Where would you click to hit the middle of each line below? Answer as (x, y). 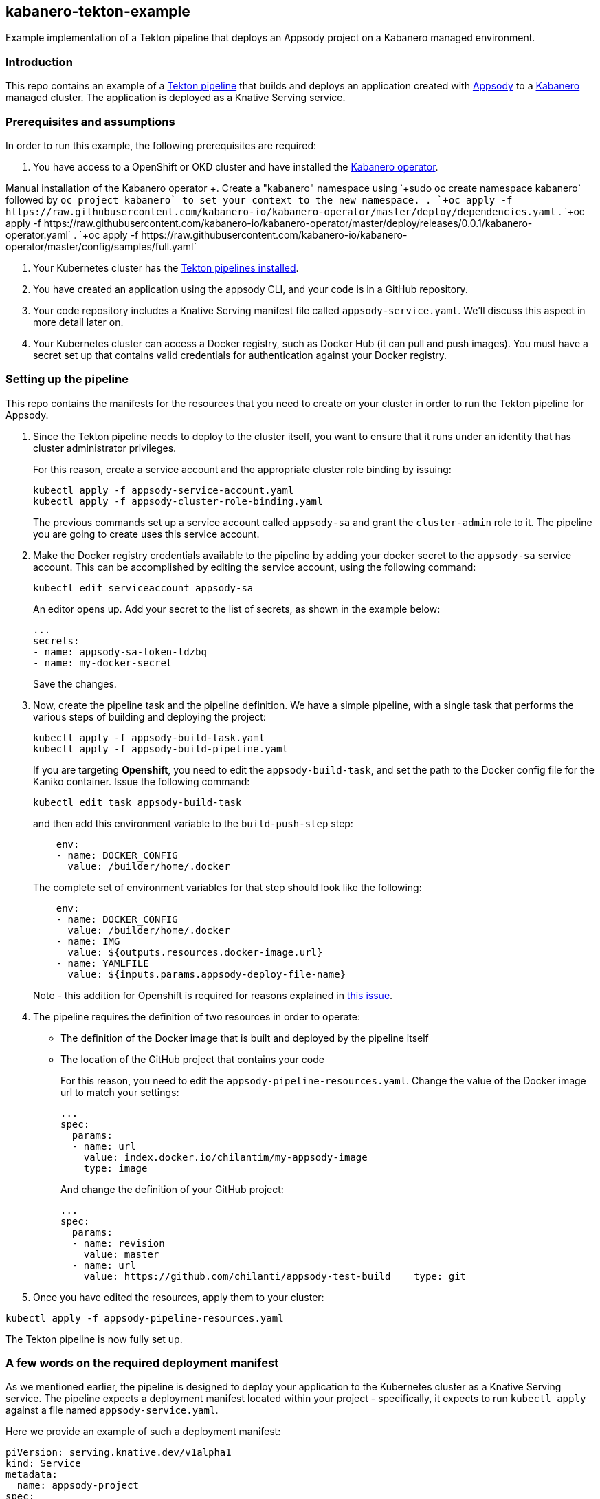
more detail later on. (78, 322)
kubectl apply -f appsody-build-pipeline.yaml (160, 748)
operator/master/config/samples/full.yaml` (101, 246)
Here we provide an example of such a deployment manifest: (143, 1432)
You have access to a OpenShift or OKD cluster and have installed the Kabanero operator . (236, 166)
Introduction (39, 62)
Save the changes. (75, 683)
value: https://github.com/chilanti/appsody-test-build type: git (275, 1276)
